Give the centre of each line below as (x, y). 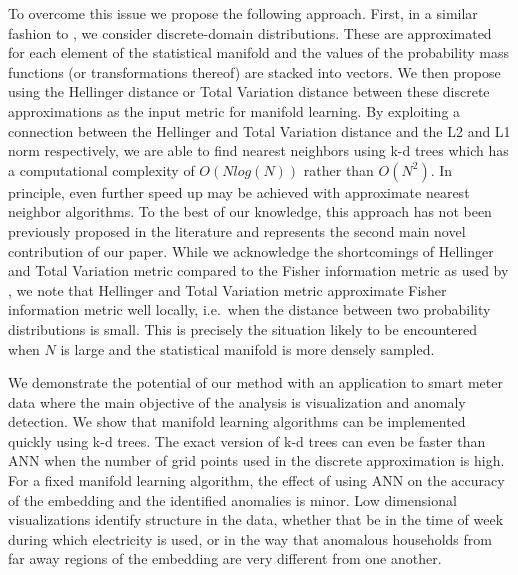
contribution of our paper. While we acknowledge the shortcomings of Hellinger (251, 250)
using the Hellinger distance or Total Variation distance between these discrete (249, 91)
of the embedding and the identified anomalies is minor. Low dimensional (232, 499)
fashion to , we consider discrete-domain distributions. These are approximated (250, 32)
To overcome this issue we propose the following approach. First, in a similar (243, 13)
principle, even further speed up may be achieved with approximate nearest (239, 191)
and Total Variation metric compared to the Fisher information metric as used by (258, 270)
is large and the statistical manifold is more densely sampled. (247, 348)
